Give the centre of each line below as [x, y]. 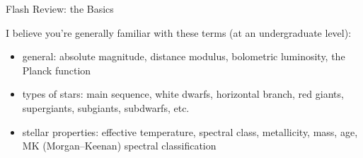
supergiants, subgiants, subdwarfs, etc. [106, 107]
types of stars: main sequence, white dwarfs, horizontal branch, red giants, [183, 94]
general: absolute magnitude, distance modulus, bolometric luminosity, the [184, 56]
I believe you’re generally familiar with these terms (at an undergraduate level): [179, 32]
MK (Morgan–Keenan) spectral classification [119, 146]
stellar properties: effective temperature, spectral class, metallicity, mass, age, [190, 131]
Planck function [57, 70]
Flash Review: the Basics [60, 9]
